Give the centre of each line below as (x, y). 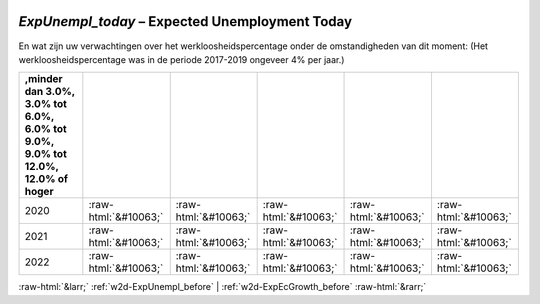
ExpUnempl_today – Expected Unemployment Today (185, 21)
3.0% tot (45, 104)
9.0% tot (45, 154)
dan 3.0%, (49, 92)
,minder (44, 79)
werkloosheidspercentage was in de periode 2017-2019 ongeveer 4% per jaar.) (181, 59)
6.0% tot (45, 129)
